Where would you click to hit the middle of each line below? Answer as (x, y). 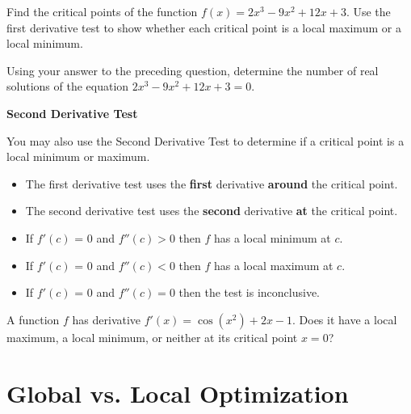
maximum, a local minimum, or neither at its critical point (152, 337)
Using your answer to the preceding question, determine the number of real (193, 70)
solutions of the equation (68, 86)
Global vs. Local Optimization (178, 393)
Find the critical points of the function (102, 11)
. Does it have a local (345, 319)
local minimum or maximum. (78, 156)
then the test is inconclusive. (249, 292)
